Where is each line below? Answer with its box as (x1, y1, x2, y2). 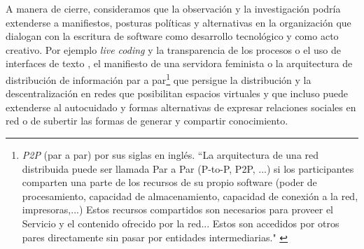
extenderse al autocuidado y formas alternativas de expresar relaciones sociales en (6, 99, 356, 114)
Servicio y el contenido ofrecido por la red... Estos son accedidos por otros (22, 215, 339, 230)
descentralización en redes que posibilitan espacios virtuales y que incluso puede (6, 86, 349, 101)
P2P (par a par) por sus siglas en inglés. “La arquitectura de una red (22, 148, 319, 162)
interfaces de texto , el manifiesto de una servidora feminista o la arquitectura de (6, 56, 353, 71)
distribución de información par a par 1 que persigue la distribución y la (6, 70, 311, 87)
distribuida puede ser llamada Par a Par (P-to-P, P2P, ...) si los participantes (22, 161, 354, 176)
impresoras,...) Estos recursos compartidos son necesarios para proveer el (22, 202, 334, 217)
